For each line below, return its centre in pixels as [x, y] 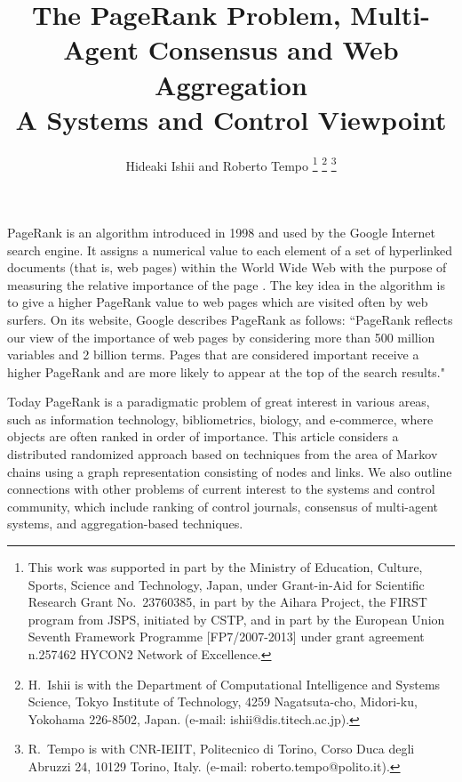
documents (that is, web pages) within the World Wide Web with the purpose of [227, 267]
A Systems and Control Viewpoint [231, 119]
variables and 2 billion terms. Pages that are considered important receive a [213, 355]
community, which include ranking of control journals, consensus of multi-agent [223, 506]
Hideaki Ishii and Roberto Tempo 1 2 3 [231, 164]
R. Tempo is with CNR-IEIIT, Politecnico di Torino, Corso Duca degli [221, 749]
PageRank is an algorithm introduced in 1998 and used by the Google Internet [221, 232]
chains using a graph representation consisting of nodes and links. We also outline [230, 471]
